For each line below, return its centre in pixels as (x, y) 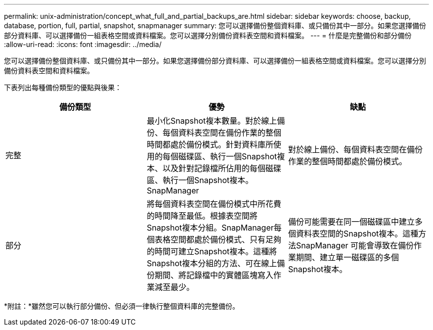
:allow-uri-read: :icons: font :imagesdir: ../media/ (83, 44)
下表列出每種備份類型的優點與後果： (63, 87)
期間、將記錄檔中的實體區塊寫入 (214, 275)
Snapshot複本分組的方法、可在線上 (212, 263)
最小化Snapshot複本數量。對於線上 (212, 121)
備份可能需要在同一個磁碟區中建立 (351, 222)
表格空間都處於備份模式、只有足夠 (218, 239)
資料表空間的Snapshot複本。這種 (357, 234)
